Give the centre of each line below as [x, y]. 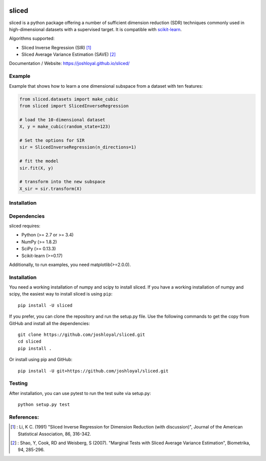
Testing [18, 383]
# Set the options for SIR [52, 140]
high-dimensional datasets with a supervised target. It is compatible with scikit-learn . [96, 29]
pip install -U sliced [45, 305]
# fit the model [39, 161]
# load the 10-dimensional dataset [62, 120]
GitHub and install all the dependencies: [50, 323]
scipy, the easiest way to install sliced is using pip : [61, 294]
